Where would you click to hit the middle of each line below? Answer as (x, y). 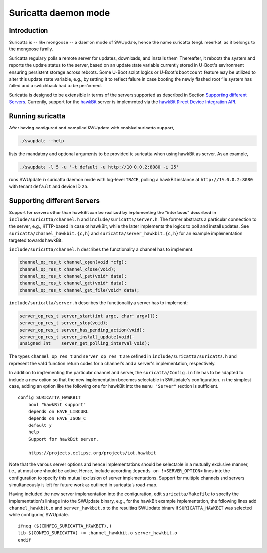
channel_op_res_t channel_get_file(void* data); (80, 290)
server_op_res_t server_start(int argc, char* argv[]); (89, 316)
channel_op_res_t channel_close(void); (68, 269)
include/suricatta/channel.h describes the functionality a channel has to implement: (101, 249)
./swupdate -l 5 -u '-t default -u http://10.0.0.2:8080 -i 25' (99, 167)
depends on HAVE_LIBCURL (58, 412)
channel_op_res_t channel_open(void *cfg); (73, 262)
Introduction (29, 30)
